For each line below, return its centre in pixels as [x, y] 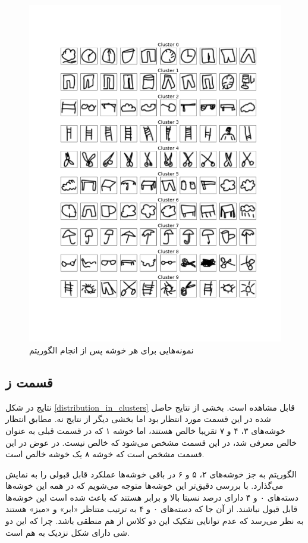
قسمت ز [29, 382]
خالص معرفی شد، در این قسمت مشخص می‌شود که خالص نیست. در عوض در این [151, 442]
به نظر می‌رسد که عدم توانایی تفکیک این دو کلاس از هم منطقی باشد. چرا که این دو [155, 521]
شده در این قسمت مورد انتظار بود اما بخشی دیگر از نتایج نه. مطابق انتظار [138, 419]
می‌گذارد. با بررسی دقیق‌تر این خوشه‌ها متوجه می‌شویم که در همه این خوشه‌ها [144, 485]
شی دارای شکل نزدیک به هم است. [67, 532]
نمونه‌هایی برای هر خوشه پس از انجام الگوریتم [111, 350]
